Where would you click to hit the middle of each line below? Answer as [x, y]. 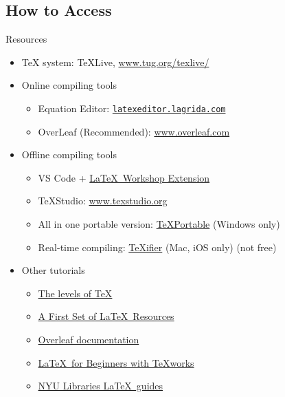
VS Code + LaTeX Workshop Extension [124, 177]
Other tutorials [53, 270]
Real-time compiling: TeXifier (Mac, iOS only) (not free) [157, 247]
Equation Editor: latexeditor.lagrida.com [132, 108]
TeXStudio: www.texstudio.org [103, 201]
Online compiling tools [69, 85]
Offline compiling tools [69, 154]
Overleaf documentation [89, 339]
